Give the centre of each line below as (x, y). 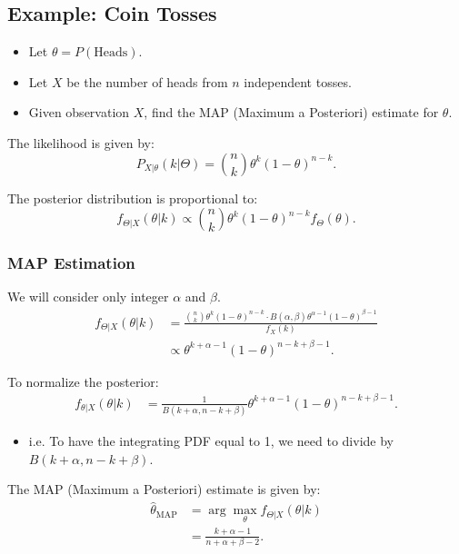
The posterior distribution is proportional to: (133, 198)
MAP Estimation (71, 263)
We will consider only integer (88, 297)
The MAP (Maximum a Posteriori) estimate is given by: (164, 489)
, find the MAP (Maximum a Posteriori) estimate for (291, 112)
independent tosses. (298, 81)
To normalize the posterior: (83, 381)
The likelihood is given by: (81, 142)
